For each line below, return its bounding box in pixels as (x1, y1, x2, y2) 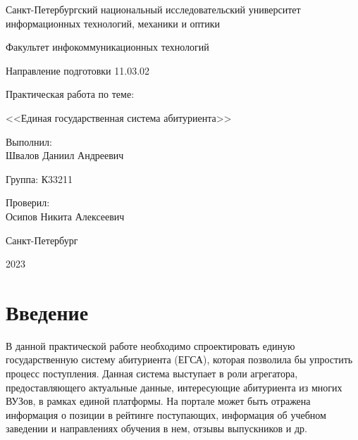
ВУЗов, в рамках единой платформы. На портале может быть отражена (6, 394, 311, 408)
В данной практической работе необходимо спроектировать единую (6, 338, 295, 353)
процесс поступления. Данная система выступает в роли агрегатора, (6, 366, 298, 381)
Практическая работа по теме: (6, 87, 135, 101)
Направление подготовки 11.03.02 (6, 63, 150, 77)
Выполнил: (6, 134, 52, 149)
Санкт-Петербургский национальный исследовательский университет (6, 2, 301, 16)
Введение (6, 297, 89, 326)
